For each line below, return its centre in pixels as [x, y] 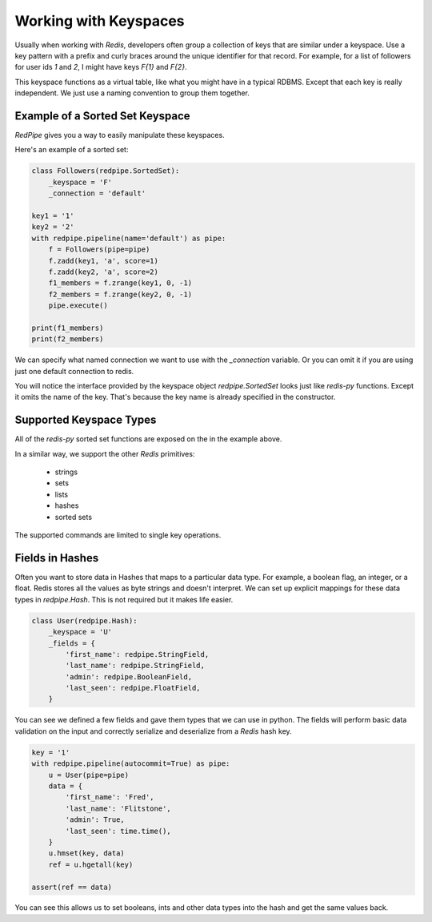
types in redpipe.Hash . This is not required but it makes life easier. [124, 599]
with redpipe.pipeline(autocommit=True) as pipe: [131, 764]
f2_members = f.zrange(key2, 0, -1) [120, 294]
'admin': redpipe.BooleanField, [128, 676]
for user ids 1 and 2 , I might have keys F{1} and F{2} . [101, 67]
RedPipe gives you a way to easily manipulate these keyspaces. [120, 135]
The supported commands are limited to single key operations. [118, 535]
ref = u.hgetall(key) [91, 864]
